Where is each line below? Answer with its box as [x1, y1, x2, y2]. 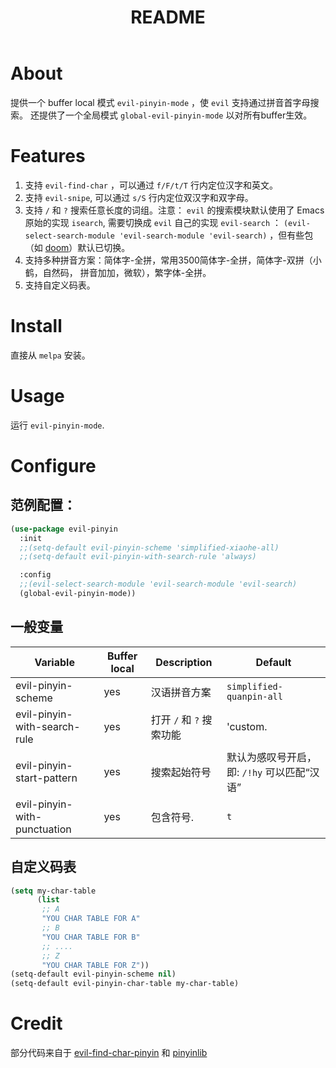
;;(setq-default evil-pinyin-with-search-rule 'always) [19, 552, 257, 562]
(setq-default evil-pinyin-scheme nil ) [10, 969, 177, 980]
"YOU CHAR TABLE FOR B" [41, 932, 141, 942]
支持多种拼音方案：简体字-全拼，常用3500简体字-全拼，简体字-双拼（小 [24, 254, 322, 266]
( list [36, 895, 60, 905]
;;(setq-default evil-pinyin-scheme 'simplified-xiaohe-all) [19, 542, 280, 553]
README [130, 6, 206, 29]
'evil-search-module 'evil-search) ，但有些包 [119, 229, 314, 241]
